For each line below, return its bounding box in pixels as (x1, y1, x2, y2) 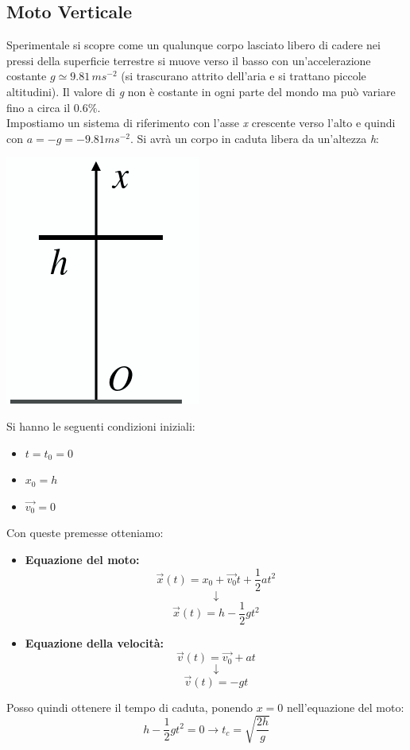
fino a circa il (6, 99, 71, 115)
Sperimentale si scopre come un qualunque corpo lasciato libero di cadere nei (6, 37, 381, 53)
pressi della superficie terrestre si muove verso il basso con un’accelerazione (6, 52, 371, 68)
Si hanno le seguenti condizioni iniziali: (6, 417, 195, 434)
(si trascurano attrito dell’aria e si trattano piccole (121, 68, 366, 84)
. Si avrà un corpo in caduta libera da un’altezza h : (130, 130, 379, 146)
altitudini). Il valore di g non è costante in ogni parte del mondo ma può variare (6, 83, 396, 99)
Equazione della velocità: (25, 634, 164, 651)
